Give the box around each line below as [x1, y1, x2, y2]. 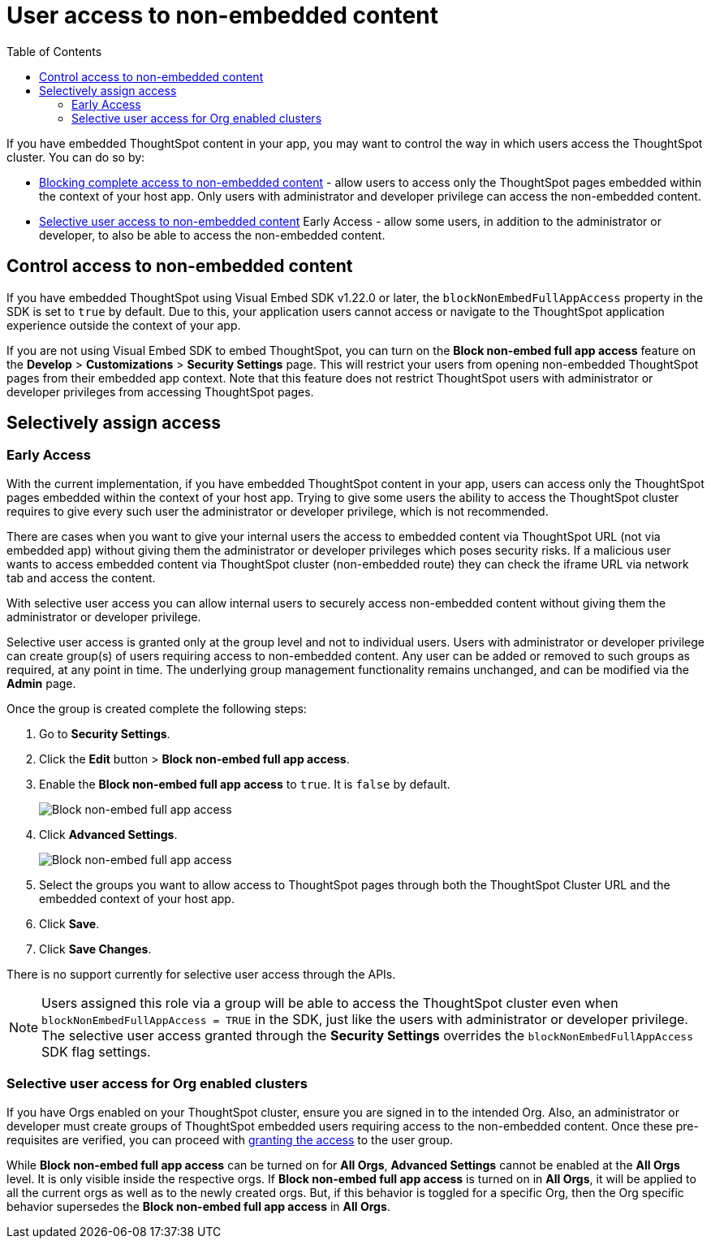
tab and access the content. [6, 570, 156, 585]
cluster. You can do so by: [6, 149, 145, 164]
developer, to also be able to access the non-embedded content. [39, 227, 386, 242]
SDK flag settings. [41, 1043, 151, 1060]
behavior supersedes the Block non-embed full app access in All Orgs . [6, 1199, 390, 1213]
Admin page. [6, 676, 76, 690]
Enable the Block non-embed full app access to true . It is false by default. [39, 776, 450, 791]
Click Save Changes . [39, 941, 152, 956]
